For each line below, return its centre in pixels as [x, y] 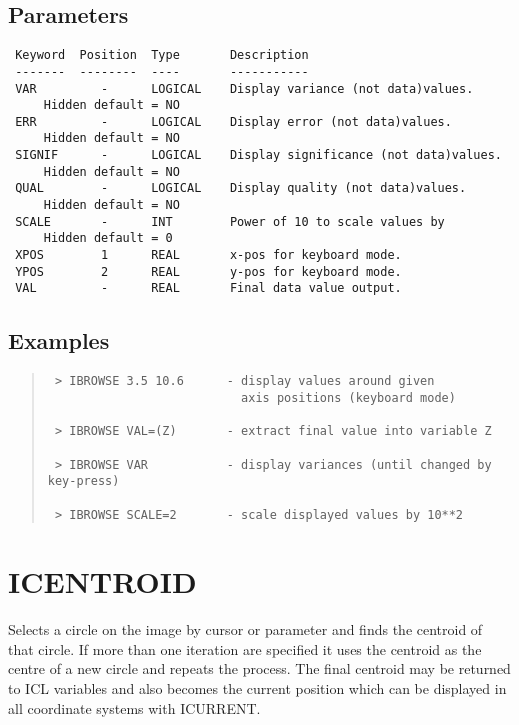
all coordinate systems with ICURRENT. [134, 707]
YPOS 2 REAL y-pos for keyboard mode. [208, 271]
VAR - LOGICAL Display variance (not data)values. [244, 88]
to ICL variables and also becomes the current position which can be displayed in [257, 688]
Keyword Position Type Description [162, 55]
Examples [59, 340]
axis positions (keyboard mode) [348, 397]
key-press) [83, 481]
